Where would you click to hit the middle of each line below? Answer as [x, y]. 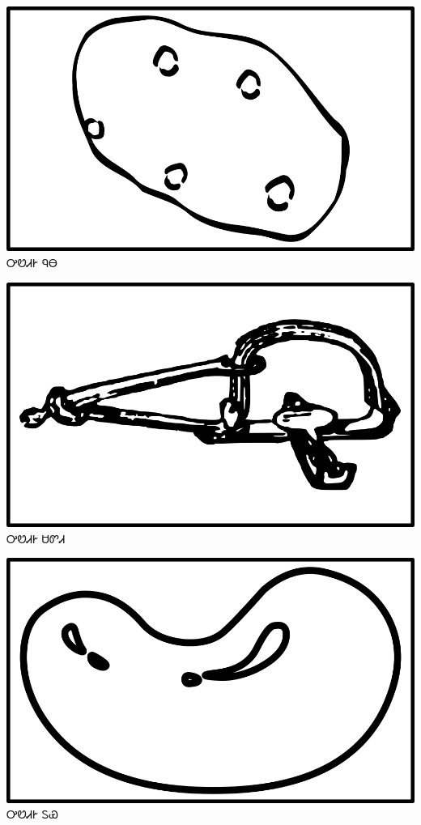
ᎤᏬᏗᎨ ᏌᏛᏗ [36, 538]
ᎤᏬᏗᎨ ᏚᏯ [32, 814]
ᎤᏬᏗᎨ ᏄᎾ [32, 262]
